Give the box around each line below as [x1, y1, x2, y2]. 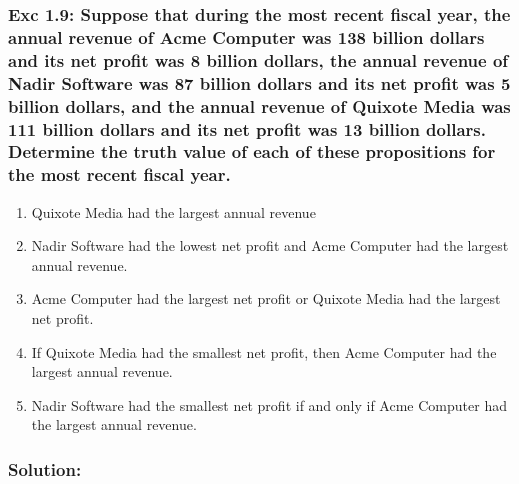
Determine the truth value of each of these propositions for [8, 139, 496, 164]
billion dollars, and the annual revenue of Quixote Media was [8, 93, 511, 118]
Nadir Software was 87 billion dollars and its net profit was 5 [8, 70, 511, 95]
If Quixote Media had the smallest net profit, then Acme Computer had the [31, 341, 497, 362]
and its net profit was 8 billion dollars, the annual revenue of [8, 47, 509, 72]
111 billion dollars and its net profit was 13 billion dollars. [8, 116, 486, 141]
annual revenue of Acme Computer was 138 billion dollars [8, 24, 485, 49]
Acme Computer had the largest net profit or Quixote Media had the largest [31, 288, 501, 309]
